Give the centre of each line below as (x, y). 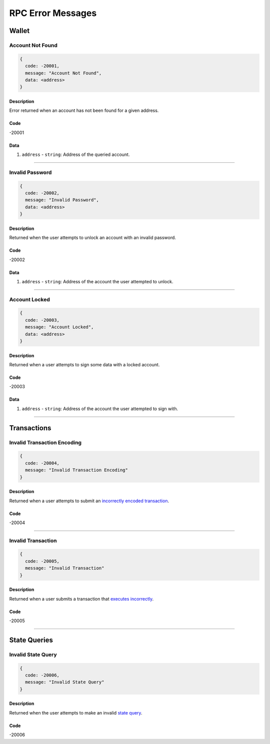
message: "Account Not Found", (63, 73)
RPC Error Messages (53, 13)
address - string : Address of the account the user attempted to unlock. (97, 281)
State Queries (31, 640)
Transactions (30, 428)
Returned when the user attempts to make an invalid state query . (76, 713)
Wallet (19, 31)
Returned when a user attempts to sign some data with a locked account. (84, 365)
